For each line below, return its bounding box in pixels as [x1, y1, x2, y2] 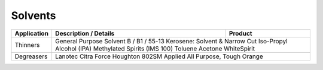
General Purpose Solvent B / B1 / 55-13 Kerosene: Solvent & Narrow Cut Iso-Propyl [54, 37, 288, 45]
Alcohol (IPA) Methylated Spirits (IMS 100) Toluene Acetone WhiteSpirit [54, 44, 255, 53]
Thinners [14, 40, 40, 49]
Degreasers [14, 52, 48, 61]
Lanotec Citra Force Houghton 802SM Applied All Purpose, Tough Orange [54, 52, 263, 61]
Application [14, 29, 49, 37]
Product [228, 29, 252, 37]
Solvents [11, 9, 56, 22]
